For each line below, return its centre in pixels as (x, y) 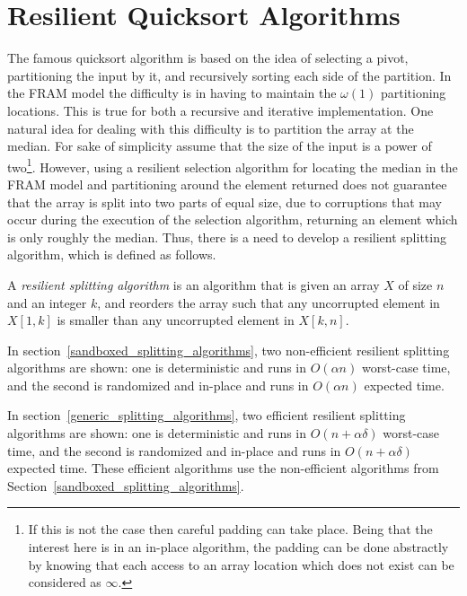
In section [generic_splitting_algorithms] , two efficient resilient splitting (207, 415)
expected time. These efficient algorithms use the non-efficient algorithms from (223, 468)
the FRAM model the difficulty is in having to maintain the (172, 93)
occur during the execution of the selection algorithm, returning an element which (233, 219)
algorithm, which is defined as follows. (112, 254)
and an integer (47, 302)
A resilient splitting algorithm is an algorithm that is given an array (194, 284)
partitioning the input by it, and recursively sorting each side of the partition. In (229, 75)
